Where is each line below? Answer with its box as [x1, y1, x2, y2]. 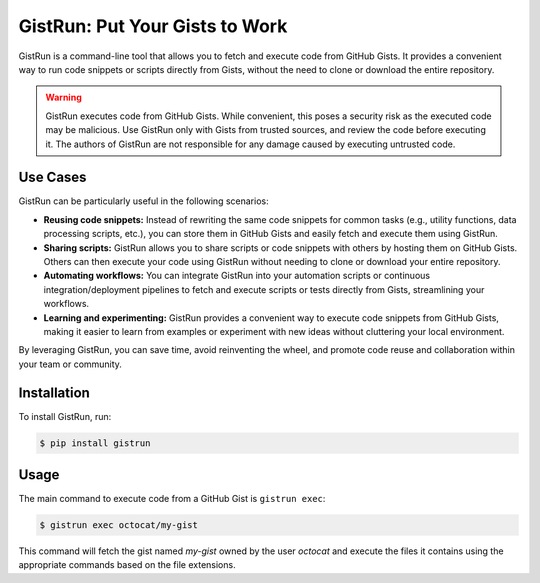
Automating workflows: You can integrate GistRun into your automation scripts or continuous [43, 270, 430, 282]
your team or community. [18, 358, 122, 370]
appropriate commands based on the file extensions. [18, 559, 236, 571]
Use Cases [18, 169, 87, 186]
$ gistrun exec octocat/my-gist [39, 520, 199, 531]
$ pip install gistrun [39, 437, 151, 449]
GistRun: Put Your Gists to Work [18, 15, 288, 37]
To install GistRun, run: [18, 410, 112, 422]
